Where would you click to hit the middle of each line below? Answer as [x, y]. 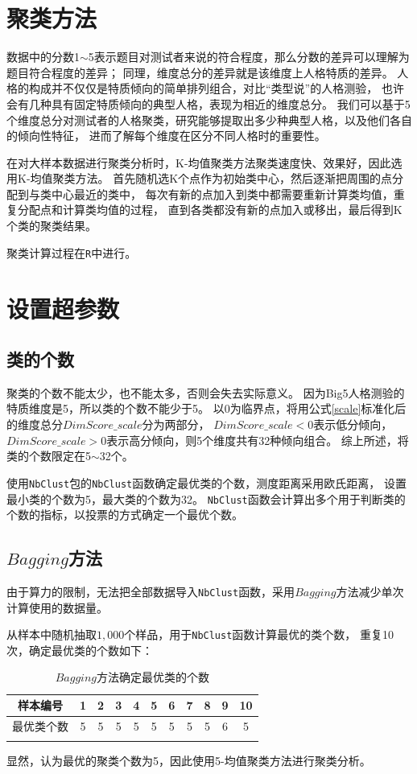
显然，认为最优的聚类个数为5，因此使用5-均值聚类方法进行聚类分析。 [189, 761]
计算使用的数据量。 [57, 607]
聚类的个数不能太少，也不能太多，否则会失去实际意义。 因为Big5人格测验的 [206, 392]
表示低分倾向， [353, 424]
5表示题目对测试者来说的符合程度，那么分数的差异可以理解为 [249, 57]
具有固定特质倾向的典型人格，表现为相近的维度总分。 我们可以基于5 [231, 103]
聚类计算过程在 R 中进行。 [72, 252]
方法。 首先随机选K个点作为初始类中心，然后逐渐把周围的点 [234, 178]
